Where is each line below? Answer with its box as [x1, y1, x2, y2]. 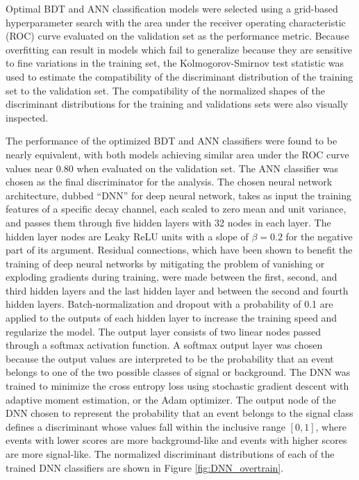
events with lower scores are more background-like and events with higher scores [6, 433, 347, 447]
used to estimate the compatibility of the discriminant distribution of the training [6, 69, 353, 83]
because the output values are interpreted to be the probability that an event [6, 351, 334, 365]
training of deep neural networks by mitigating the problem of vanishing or [6, 256, 325, 270]
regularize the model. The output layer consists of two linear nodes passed [6, 324, 322, 338]
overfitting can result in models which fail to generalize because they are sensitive [6, 42, 353, 56]
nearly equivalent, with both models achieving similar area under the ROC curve [6, 147, 349, 161]
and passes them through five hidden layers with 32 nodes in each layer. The [6, 215, 331, 229]
